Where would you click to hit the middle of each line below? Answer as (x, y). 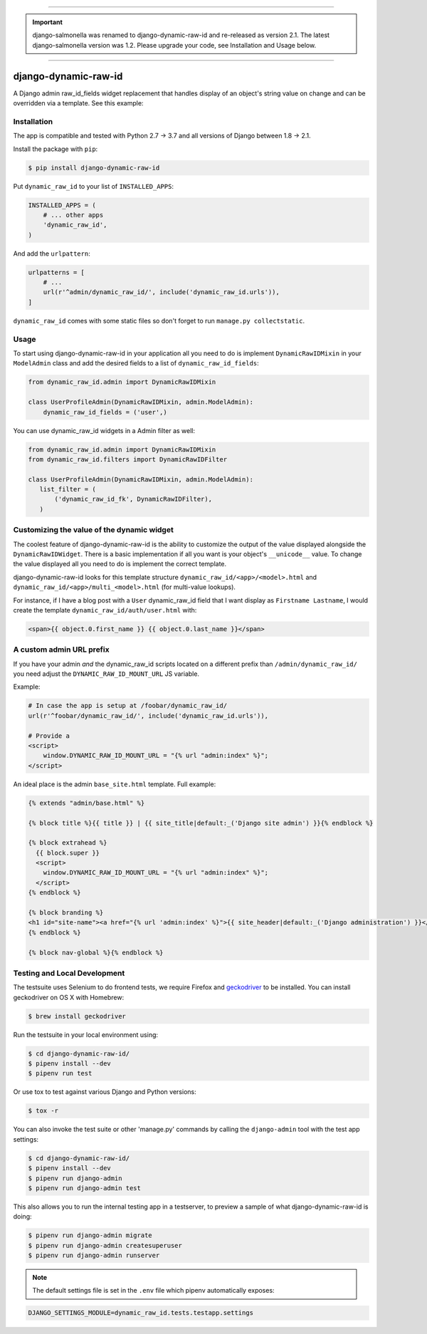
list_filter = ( (68, 489)
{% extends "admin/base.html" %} (86, 803)
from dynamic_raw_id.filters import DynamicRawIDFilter (128, 459)
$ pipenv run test (60, 1073)
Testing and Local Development (69, 973)
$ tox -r (43, 1111)
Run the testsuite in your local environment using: (86, 1035)
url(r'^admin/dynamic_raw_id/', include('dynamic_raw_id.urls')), (162, 292)
